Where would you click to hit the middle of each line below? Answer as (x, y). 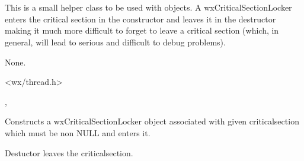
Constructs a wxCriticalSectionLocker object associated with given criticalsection (152, 121)
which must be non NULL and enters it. (78, 132)
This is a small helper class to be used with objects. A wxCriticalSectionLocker (148, 7)
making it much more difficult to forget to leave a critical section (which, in (142, 30)
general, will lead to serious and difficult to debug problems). (115, 42)
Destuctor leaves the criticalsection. (69, 152)
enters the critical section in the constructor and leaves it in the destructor (140, 19)
